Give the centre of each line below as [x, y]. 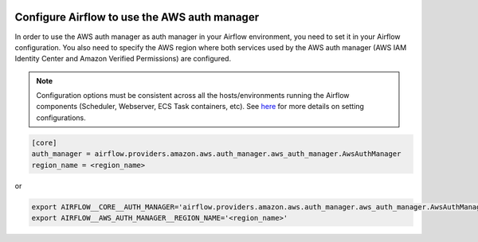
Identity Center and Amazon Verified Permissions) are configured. [123, 59]
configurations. [61, 117]
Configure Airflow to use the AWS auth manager [137, 17]
